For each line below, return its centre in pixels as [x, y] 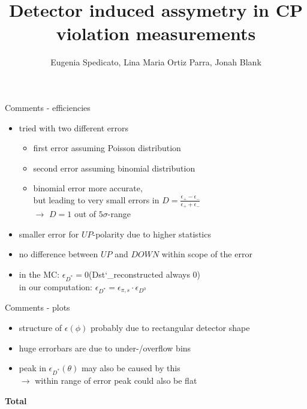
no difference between [58, 254]
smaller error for [49, 234]
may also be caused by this [131, 368]
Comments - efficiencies [48, 107]
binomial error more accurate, [88, 188]
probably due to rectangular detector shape [170, 327]
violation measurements [156, 33]
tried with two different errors [74, 127]
